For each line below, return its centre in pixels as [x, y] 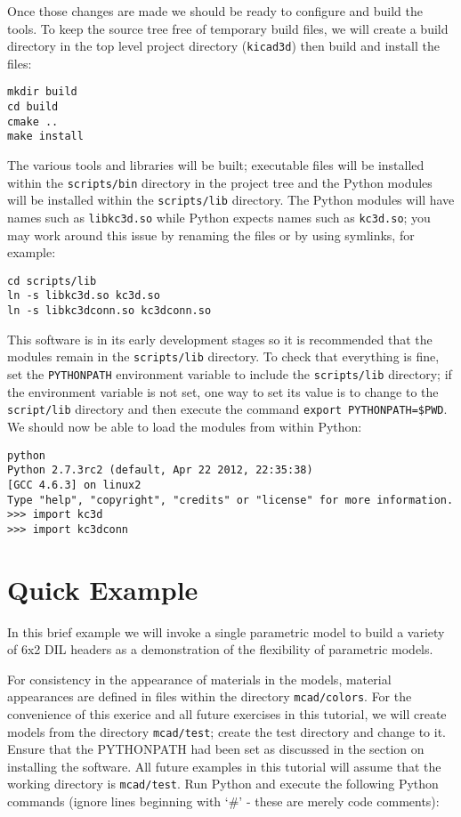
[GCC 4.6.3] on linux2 [74, 485]
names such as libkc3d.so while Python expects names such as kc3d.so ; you [219, 217]
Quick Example [103, 589]
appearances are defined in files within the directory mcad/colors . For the [210, 696]
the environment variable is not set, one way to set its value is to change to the [223, 391]
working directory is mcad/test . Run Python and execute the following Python [223, 784]
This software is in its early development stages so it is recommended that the [220, 339]
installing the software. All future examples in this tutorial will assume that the [224, 766]
